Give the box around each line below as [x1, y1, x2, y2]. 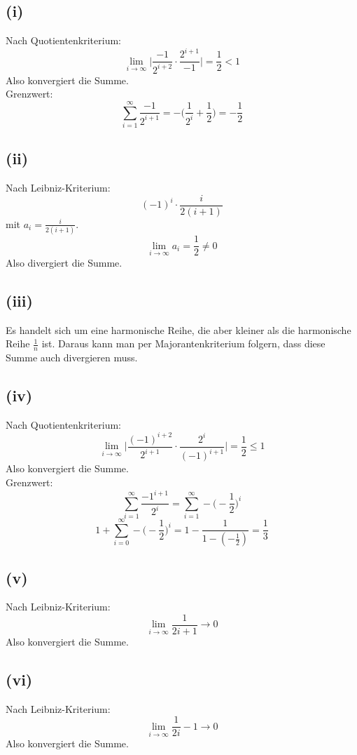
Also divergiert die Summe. [6, 255, 122, 269]
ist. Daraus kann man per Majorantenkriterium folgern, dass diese [41, 336, 325, 351]
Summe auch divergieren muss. [6, 350, 138, 365]
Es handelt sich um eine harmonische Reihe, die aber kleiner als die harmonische [6, 322, 351, 337]
